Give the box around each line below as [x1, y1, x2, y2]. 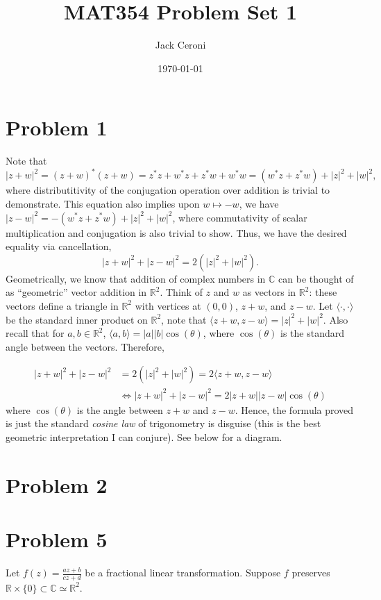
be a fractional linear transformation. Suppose [85, 565, 281, 580]
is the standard [280, 326, 345, 340]
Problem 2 [6, 470, 108, 499]
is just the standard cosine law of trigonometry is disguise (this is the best [6, 416, 321, 431]
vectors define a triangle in [6, 298, 119, 312]
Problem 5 [6, 525, 108, 553]
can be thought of [278, 271, 354, 285]
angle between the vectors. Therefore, [6, 339, 164, 353]
